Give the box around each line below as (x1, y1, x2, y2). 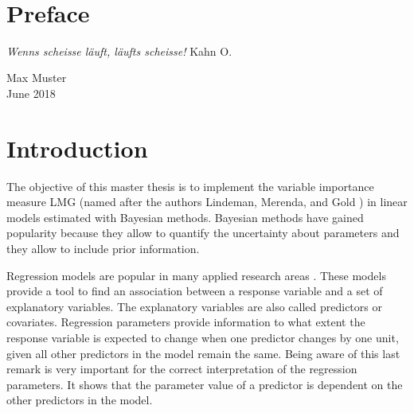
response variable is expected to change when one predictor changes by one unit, (6, 329, 399, 345)
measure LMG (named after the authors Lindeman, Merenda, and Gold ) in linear (6, 193, 408, 210)
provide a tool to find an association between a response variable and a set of (6, 282, 383, 299)
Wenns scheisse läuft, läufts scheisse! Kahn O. (6, 42, 232, 59)
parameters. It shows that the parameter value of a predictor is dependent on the (6, 376, 403, 392)
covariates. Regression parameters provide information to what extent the (6, 314, 365, 330)
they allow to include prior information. (6, 240, 200, 256)
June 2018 (6, 84, 56, 101)
